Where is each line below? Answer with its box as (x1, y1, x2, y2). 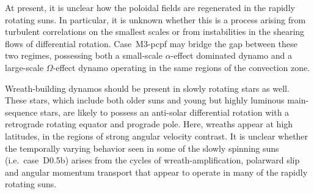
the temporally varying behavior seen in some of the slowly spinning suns (5, 141, 279, 154)
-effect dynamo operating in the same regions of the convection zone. (53, 61, 310, 73)
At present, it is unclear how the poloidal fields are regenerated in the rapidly (5, 1, 295, 13)
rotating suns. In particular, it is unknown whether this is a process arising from (5, 13, 306, 26)
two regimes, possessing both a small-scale (5, 49, 162, 62)
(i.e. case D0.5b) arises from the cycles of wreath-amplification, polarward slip (5, 154, 300, 166)
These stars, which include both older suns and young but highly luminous (5, 94, 285, 106)
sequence (5, 105, 38, 118)
